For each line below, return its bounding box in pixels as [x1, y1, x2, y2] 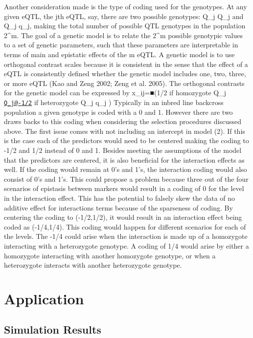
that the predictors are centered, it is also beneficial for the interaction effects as [4, 154, 245, 165]
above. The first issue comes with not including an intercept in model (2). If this [4, 126, 245, 136]
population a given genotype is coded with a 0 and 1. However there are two [4, 106, 233, 117]
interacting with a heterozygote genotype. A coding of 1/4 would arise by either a [4, 240, 249, 251]
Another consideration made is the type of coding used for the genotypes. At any [4, 1, 247, 11]
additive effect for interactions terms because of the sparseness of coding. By [4, 202, 233, 212]
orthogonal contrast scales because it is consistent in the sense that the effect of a [4, 59, 248, 69]
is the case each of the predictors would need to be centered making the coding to [4, 135, 249, 146]
